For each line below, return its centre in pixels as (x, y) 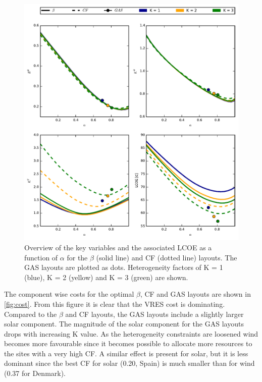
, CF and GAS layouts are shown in (195, 294)
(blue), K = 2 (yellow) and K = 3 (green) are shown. (106, 277)
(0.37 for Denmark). (35, 373)
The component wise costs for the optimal (69, 294)
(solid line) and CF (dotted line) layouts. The (167, 257)
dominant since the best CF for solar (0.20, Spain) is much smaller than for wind (129, 363)
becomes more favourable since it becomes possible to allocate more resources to (128, 343)
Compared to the (31, 314)
